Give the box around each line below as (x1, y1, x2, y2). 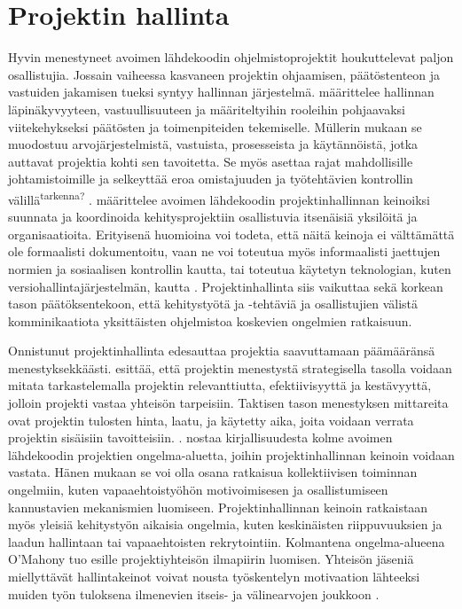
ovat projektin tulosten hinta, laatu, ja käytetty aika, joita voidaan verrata (8, 410, 414, 429)
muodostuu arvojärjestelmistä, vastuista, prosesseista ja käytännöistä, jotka (8, 135, 419, 153)
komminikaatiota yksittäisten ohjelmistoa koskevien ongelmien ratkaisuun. (8, 311, 412, 330)
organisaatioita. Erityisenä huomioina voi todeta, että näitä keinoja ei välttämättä (8, 224, 455, 243)
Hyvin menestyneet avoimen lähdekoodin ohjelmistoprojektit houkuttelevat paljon (8, 48, 454, 66)
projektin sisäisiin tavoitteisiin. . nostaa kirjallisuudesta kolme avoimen (8, 428, 393, 447)
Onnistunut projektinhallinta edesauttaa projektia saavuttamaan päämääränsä (8, 341, 435, 360)
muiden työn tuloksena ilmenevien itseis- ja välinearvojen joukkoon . (8, 584, 380, 603)
